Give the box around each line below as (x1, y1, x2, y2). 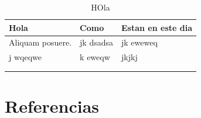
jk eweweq (121, 36, 158, 48)
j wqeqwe (9, 51, 42, 63)
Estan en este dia (121, 21, 193, 33)
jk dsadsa (80, 36, 114, 48)
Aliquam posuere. (9, 36, 72, 48)
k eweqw (80, 51, 110, 63)
